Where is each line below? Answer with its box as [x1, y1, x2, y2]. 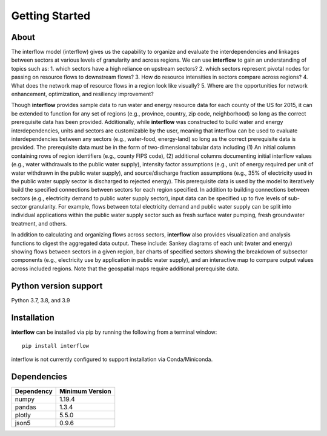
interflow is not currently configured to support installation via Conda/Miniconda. [11, 356, 213, 363]
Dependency [15, 387, 53, 395]
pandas [15, 403, 36, 411]
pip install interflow [22, 342, 90, 350]
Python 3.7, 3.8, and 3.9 [11, 296, 70, 304]
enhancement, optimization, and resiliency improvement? [11, 91, 154, 98]
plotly [15, 411, 31, 420]
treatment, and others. [11, 220, 67, 227]
